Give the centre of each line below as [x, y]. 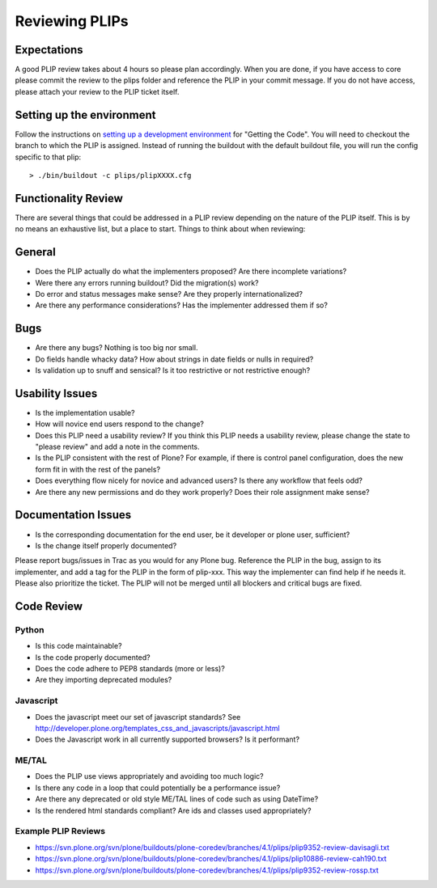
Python [30, 629]
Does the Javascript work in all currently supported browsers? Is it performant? [167, 739]
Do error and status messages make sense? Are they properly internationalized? [169, 294]
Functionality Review [69, 198]
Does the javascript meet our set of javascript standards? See [138, 717]
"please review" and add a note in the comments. [117, 447]
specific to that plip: [48, 157]
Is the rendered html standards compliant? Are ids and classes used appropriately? [173, 810]
